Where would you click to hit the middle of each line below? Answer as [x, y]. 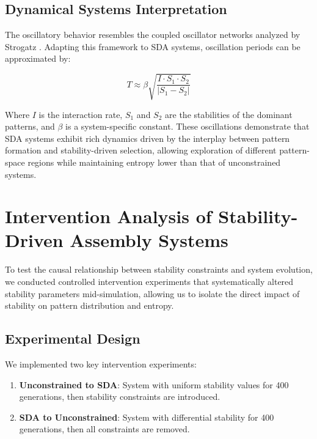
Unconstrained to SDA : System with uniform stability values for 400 [154, 384]
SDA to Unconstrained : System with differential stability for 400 [147, 417]
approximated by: [38, 58]
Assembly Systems [149, 240]
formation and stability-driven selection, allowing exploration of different [141, 150]
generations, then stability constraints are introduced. [120, 397]
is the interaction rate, [81, 114]
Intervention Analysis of [108, 216]
